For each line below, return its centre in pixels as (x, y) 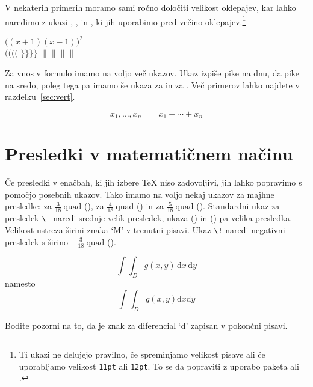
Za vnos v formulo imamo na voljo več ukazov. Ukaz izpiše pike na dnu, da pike (152, 72)
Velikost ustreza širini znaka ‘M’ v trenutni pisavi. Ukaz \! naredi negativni (145, 229)
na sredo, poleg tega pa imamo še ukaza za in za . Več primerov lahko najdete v (152, 84)
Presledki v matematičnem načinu (149, 154)
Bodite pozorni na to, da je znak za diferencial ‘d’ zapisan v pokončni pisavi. (146, 325)
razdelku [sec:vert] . (40, 96)
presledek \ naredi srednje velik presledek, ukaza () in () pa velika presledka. (149, 218)
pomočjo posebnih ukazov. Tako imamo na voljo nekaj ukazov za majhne (140, 194)
